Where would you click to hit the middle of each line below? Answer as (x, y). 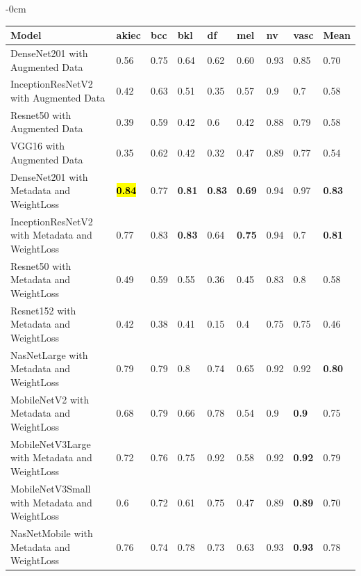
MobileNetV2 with (50, 399)
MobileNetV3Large (51, 443)
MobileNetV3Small (51, 488)
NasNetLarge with (49, 354)
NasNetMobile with (52, 533)
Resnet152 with (43, 310)
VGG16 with (37, 146)
